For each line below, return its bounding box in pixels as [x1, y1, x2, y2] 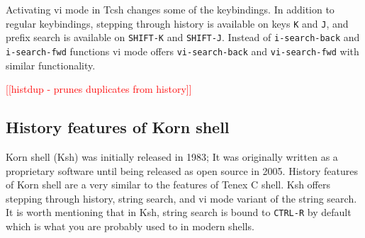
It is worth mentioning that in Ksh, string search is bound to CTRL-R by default [6, 205, 352, 220]
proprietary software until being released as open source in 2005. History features [6, 163, 358, 178]
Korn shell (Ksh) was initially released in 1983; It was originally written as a [6, 149, 338, 164]
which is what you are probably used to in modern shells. [6, 218, 254, 233]
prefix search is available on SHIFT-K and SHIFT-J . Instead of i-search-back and [6, 30, 360, 45]
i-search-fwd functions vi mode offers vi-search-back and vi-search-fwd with [6, 43, 359, 58]
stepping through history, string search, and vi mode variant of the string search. [6, 191, 357, 205]
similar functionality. [6, 57, 96, 72]
